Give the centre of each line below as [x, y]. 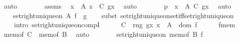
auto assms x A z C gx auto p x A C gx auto [117, 6]
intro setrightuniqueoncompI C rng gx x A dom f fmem [124, 25]
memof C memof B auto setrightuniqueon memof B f [103, 34]
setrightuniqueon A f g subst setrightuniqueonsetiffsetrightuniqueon [123, 15]
